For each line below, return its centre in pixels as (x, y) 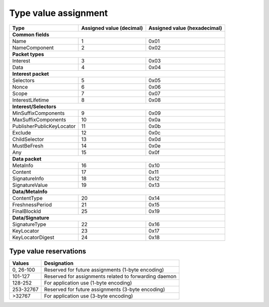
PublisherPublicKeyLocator (44, 126)
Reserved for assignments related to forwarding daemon (110, 277)
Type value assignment (59, 13)
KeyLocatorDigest (33, 237)
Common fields (31, 34)
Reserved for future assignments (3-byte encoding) (105, 290)
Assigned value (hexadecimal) (186, 28)
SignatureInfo (28, 178)
